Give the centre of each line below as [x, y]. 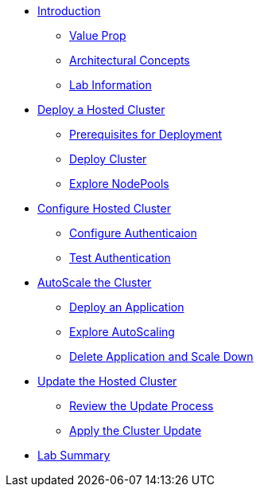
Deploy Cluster [108, 159]
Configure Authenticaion [133, 233]
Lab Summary [74, 455]
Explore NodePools [119, 184]
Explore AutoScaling [122, 332]
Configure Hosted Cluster [104, 208]
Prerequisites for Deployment [146, 134]
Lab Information [111, 85]
